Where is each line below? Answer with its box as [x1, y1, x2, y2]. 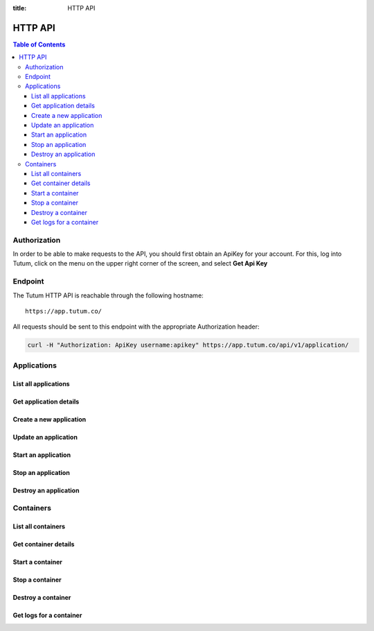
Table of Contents [12, 40, 66, 49]
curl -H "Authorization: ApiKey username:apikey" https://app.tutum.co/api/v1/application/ [27, 341, 349, 349]
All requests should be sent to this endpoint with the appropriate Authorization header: [12, 322, 260, 331]
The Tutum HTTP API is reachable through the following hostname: [12, 291, 204, 300]
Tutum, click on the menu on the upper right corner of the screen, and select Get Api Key [12, 259, 268, 268]
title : [12, 4, 27, 12]
